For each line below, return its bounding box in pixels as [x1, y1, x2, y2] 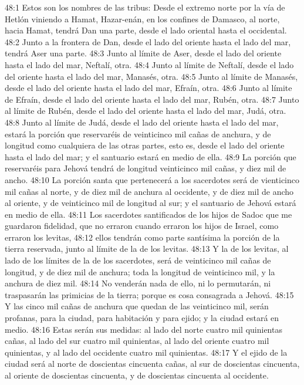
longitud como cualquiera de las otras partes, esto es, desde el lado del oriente [5, 139, 285, 151]
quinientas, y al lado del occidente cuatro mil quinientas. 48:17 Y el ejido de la [5, 346, 288, 358]
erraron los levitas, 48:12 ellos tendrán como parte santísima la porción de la [5, 231, 280, 243]
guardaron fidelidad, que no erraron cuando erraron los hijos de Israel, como [5, 219, 279, 232]
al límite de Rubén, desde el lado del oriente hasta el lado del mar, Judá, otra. [5, 104, 286, 117]
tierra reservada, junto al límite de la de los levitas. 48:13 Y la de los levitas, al [5, 242, 289, 255]
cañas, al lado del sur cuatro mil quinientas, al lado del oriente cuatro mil [5, 335, 269, 347]
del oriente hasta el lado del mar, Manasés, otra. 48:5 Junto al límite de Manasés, [5, 70, 298, 82]
